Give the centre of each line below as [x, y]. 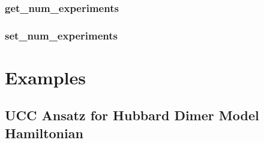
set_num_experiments [61, 35]
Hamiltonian [44, 133]
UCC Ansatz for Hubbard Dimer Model [132, 115]
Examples [45, 77]
